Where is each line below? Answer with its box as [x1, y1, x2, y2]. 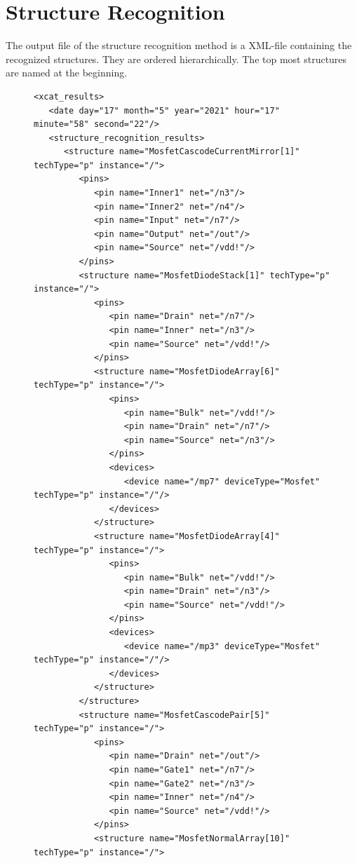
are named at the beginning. [6, 65, 128, 80]
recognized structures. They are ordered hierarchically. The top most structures [6, 51, 347, 66]
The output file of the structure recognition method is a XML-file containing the [6, 38, 352, 53]
